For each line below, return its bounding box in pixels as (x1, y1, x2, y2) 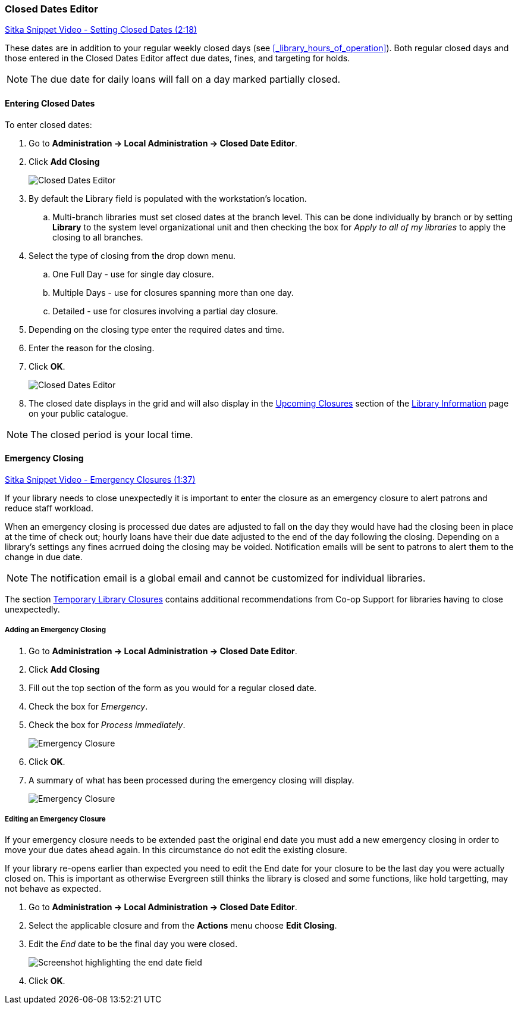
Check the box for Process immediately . (29, 719, 186, 730)
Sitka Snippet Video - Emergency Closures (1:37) (5, 474, 196, 485)
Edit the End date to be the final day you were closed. (29, 939, 238, 949)
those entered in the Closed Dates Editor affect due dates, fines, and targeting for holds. (5, 53, 350, 64)
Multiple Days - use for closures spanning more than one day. (52, 287, 294, 298)
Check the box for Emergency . (29, 701, 148, 711)
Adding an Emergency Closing (5, 626, 106, 635)
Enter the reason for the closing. (29, 342, 155, 353)
